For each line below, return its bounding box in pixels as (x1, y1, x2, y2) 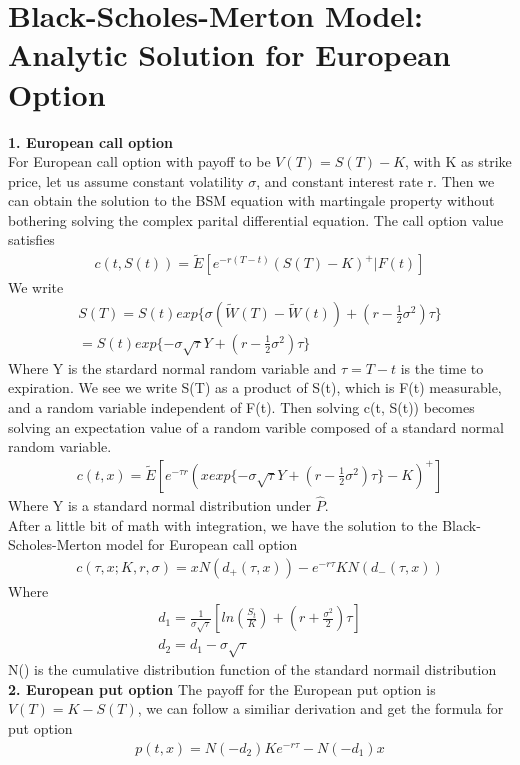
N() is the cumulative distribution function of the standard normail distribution (8, 659, 497, 680)
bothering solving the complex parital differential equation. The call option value (8, 209, 504, 230)
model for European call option (106, 534, 298, 555)
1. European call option (8, 131, 173, 152)
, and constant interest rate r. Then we (256, 170, 495, 191)
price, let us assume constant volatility (8, 170, 244, 191)
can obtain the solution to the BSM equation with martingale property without (8, 190, 495, 211)
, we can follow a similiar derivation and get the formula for (137, 698, 504, 719)
